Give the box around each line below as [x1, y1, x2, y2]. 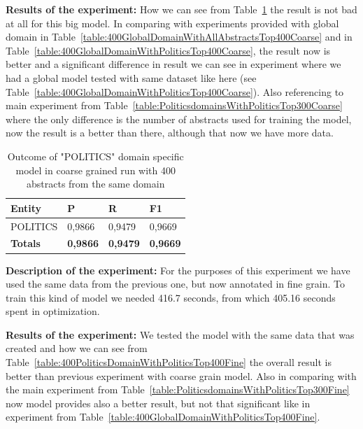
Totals [10, 236, 41, 251]
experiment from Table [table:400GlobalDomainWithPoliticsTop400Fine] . [6, 409, 320, 424]
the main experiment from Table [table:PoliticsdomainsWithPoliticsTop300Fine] [6, 382, 350, 397]
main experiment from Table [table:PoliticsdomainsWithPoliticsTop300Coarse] [6, 98, 343, 113]
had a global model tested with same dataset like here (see [6, 70, 257, 85]
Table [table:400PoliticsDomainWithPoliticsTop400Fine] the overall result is [6, 355, 332, 370]
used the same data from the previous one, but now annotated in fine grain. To [6, 276, 345, 291]
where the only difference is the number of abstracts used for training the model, [6, 111, 352, 126]
